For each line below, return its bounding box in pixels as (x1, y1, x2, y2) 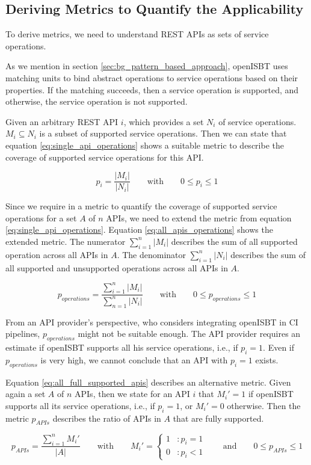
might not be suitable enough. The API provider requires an (78, 327, 301, 340)
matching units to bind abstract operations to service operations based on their (5, 71, 298, 84)
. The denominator (117, 248, 186, 260)
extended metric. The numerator (5, 235, 126, 247)
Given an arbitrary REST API (5, 115, 119, 128)
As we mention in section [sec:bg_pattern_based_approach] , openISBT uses (5, 60, 288, 72)
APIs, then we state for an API (75, 387, 190, 400)
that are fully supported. (173, 411, 264, 424)
